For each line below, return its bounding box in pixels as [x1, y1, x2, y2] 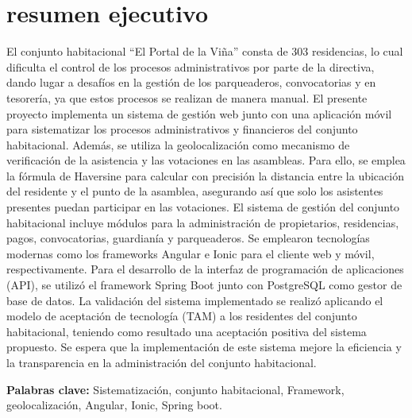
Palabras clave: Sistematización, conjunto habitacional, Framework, [6, 381, 345, 397]
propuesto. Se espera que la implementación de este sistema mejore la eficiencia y [6, 339, 402, 355]
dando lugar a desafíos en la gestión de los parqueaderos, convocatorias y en [6, 74, 376, 91]
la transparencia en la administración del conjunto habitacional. [6, 354, 317, 370]
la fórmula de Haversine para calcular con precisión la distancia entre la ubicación [6, 167, 404, 184]
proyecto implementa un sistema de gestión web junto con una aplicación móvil [6, 105, 392, 122]
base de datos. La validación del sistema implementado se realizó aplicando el [6, 292, 383, 308]
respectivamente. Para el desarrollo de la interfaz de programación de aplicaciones [6, 261, 404, 277]
